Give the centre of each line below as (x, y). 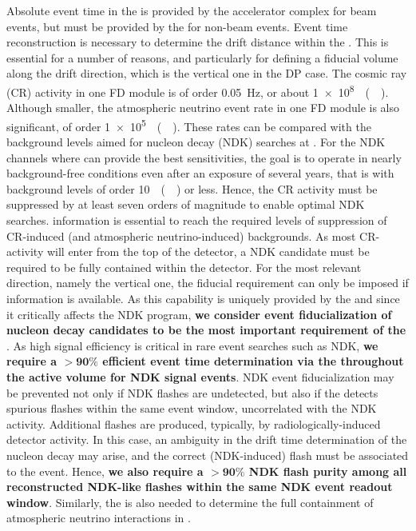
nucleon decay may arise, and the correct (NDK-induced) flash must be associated (208, 455)
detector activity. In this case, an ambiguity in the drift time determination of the (207, 439)
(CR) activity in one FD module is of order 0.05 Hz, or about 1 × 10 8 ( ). (198, 90)
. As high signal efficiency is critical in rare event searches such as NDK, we (192, 345)
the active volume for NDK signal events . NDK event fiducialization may (200, 376)
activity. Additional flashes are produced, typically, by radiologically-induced (194, 423)
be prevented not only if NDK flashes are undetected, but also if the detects (192, 392)
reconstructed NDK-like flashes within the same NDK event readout (200, 487)
